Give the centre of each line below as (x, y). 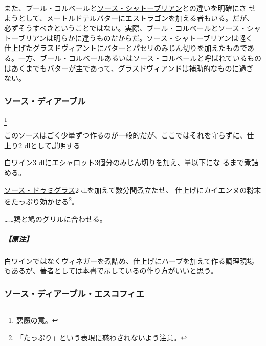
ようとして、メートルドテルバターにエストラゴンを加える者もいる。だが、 (129, 18)
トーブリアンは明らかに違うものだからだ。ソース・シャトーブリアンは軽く (129, 38)
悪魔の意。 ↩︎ (37, 320)
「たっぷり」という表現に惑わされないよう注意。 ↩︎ (102, 337)
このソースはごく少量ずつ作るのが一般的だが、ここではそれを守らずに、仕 (129, 135)
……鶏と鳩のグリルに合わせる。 (56, 218)
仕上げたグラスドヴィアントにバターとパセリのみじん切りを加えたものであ (129, 48)
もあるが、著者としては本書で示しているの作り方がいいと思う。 (111, 271)
